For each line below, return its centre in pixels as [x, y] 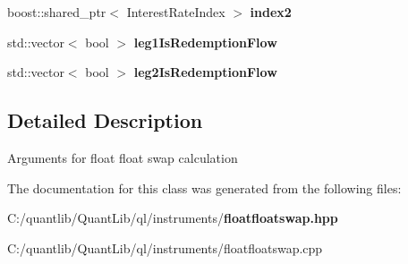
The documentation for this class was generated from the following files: [204, 187]
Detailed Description [105, 120]
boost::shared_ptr [57, 12]
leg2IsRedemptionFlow [205, 72]
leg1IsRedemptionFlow [205, 42]
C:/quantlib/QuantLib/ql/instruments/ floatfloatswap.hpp [173, 218]
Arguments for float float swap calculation [123, 157]
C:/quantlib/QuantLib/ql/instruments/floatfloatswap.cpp [165, 247]
